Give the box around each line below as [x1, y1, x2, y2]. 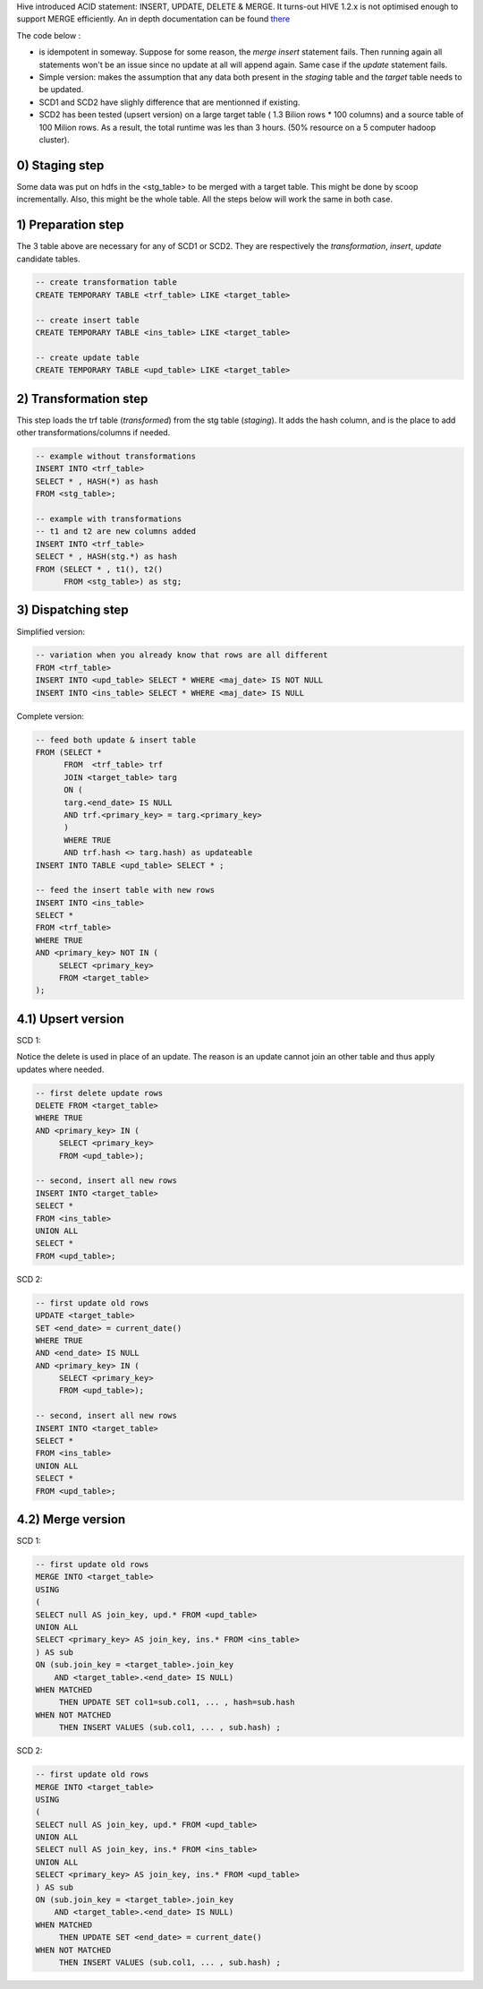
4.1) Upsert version [16, 1011, 124, 1026]
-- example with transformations [35, 514, 182, 524]
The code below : [16, 30, 81, 40]
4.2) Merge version [16, 1512, 126, 1527]
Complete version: [16, 710, 85, 721]
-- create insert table [35, 314, 140, 325]
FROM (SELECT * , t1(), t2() [35, 564, 164, 574]
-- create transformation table [35, 278, 178, 287]
